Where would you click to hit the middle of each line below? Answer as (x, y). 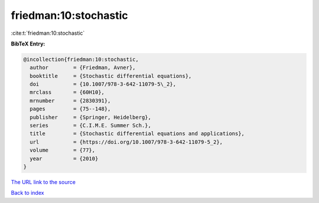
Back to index (27, 193)
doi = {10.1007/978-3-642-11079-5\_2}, (103, 84)
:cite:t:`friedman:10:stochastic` (48, 33)
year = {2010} (64, 158)
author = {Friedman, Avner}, (83, 68)
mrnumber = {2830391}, (70, 101)
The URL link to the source (43, 182)
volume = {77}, (63, 150)
